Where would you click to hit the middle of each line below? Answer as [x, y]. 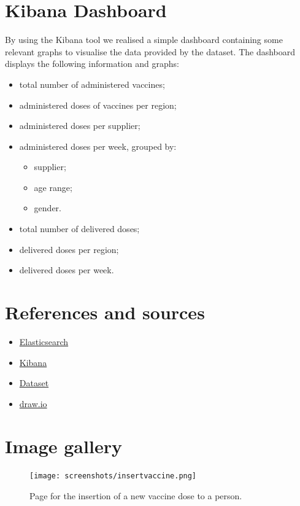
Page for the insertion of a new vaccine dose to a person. [136, 496]
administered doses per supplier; [80, 126]
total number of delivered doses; [79, 229]
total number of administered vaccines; [92, 84]
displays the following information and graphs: [92, 64]
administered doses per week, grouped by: [98, 146]
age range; [53, 187]
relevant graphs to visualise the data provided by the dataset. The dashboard [150, 51]
